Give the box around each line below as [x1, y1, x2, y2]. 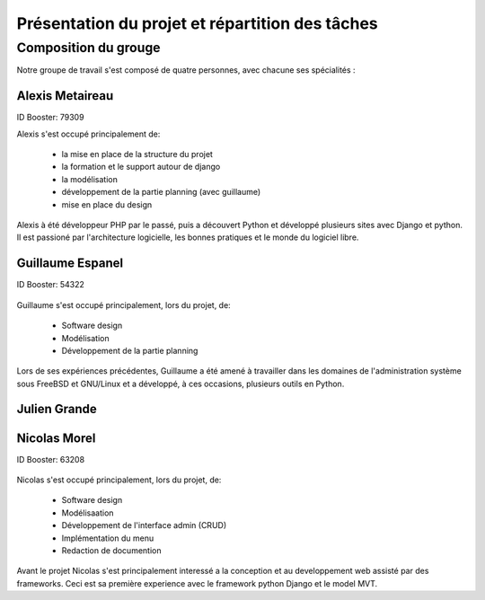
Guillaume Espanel [16, 256, 124, 271]
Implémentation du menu [61, 533, 154, 543]
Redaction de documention [61, 544, 162, 556]
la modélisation [61, 173, 119, 184]
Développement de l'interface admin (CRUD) [61, 520, 227, 531]
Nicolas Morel [16, 430, 96, 446]
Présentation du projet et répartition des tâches [16, 13, 379, 33]
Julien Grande [16, 401, 98, 417]
